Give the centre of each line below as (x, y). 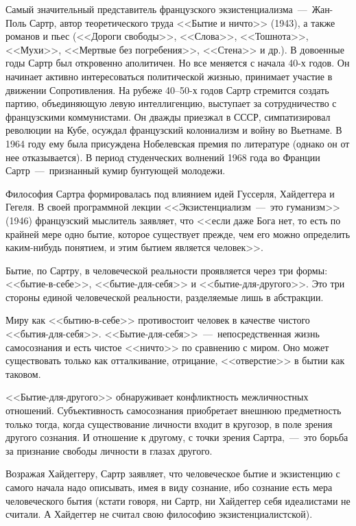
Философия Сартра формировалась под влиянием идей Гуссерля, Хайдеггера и (170, 193)
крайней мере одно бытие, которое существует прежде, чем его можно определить (178, 234)
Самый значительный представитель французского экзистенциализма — (156, 9)
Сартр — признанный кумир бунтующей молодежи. (116, 170)
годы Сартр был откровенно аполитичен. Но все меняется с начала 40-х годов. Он (178, 63)
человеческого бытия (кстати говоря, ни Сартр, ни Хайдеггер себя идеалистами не (178, 500)
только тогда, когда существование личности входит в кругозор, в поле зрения (169, 423)
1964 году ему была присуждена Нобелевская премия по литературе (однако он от (178, 143)
